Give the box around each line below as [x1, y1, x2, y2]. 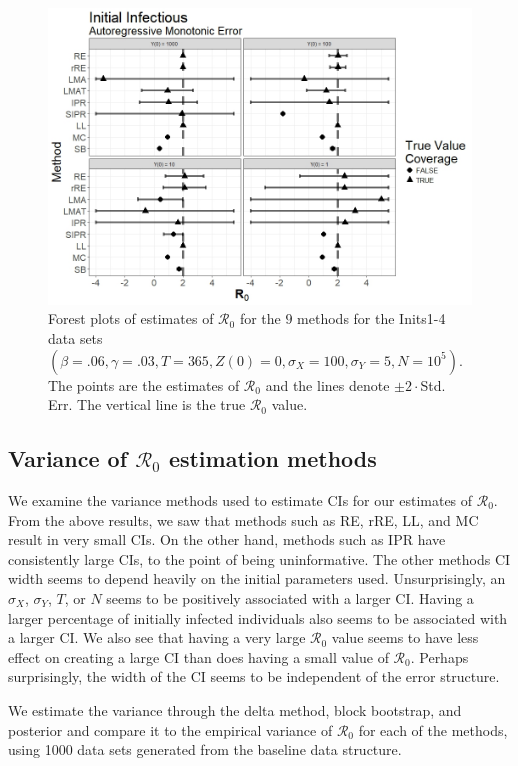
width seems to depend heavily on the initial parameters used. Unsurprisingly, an [8, 568, 506, 589]
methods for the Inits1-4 [297, 308, 446, 329]
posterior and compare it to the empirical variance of [8, 719, 333, 740]
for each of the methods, [358, 719, 508, 740]
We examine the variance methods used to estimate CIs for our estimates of [8, 489, 473, 510]
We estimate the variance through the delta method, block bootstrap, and [8, 699, 462, 720]
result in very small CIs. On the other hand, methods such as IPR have [8, 529, 446, 550]
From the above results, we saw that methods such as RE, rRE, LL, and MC [8, 509, 479, 530]
